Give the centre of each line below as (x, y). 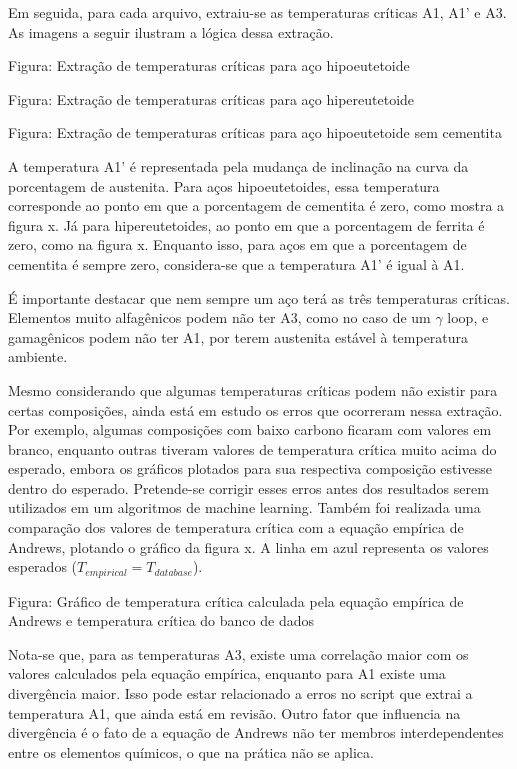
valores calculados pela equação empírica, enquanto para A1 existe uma (227, 673)
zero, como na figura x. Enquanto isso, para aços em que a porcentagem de (237, 244)
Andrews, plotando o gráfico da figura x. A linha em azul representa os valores (248, 546)
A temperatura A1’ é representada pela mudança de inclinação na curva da (238, 165)
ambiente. (38, 356)
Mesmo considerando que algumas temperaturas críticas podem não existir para (253, 389)
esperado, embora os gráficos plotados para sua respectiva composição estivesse (250, 468)
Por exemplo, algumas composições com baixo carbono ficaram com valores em (250, 429)
